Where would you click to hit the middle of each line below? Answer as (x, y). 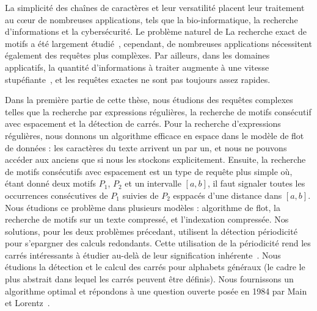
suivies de (140, 195)
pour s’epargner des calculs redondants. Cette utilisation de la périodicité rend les (158, 243)
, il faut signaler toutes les (256, 183)
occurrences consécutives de (56, 195)
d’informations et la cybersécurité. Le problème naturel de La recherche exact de (156, 31)
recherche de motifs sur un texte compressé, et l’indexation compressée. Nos (147, 219)
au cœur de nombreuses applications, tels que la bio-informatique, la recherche (151, 19)
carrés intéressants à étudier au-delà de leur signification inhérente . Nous (143, 255)
